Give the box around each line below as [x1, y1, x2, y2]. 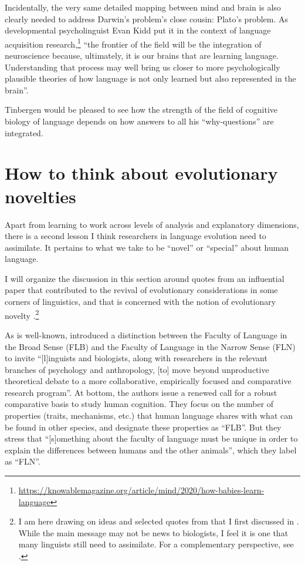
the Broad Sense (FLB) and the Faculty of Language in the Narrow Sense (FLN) [5, 340, 296, 352]
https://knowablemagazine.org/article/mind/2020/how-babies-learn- [18, 484, 265, 496]
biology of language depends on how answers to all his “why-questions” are [5, 115, 274, 127]
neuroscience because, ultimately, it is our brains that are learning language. [5, 49, 279, 62]
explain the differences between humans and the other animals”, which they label [5, 443, 297, 456]
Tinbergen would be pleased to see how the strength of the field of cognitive [5, 103, 278, 116]
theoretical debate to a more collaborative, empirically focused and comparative [5, 375, 292, 387]
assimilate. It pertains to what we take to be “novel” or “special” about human [5, 241, 289, 253]
